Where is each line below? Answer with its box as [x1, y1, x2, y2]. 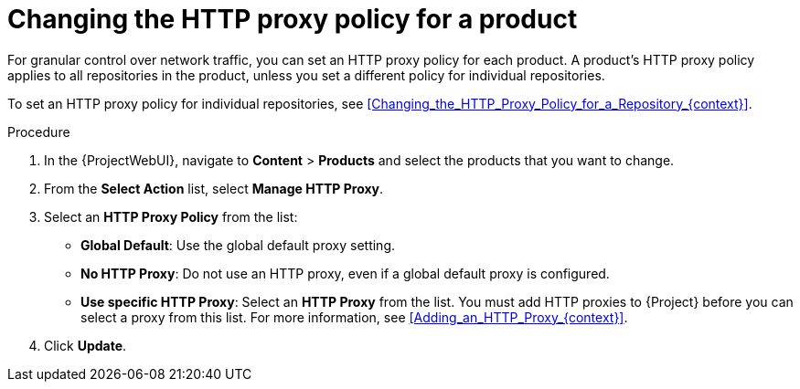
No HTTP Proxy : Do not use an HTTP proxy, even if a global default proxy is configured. [80, 265, 610, 281]
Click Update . [44, 337, 127, 353]
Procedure [7, 123, 70, 140]
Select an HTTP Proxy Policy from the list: [44, 208, 298, 225]
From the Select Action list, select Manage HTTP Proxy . [44, 180, 384, 196]
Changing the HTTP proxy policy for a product [7, 4, 578, 35]
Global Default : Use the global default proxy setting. [80, 237, 395, 253]
